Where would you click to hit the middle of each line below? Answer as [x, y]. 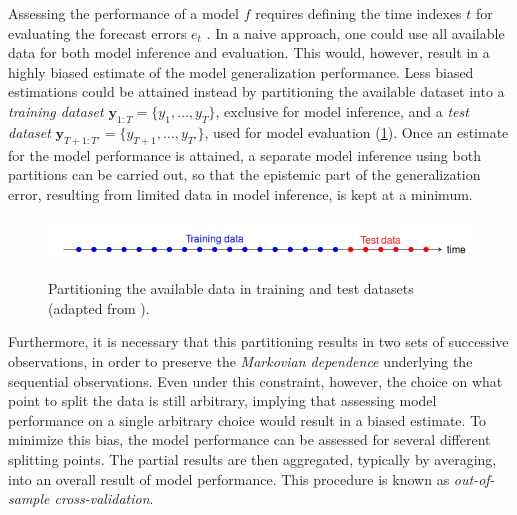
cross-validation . [104, 498]
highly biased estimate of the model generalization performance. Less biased [241, 71]
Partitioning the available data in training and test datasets [231, 288]
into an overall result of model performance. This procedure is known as [229, 478]
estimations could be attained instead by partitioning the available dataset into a [256, 91]
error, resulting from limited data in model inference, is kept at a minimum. [240, 193]
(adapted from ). [99, 307]
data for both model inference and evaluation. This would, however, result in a [249, 52]
